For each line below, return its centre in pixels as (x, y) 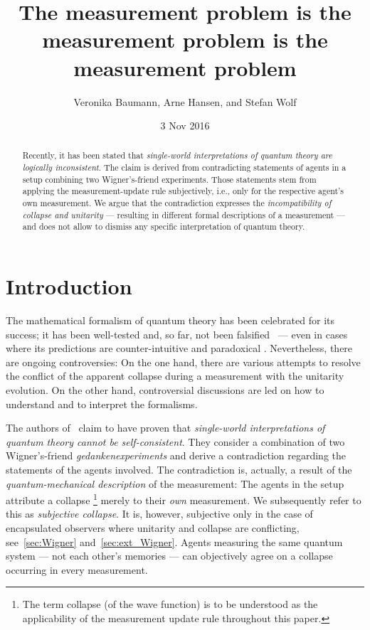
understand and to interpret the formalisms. (102, 404)
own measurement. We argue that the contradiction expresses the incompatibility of (177, 203)
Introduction (69, 286)
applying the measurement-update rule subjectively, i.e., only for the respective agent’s (183, 191)
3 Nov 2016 (185, 126)
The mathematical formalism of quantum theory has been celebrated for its (170, 320)
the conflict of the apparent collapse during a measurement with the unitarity (175, 376)
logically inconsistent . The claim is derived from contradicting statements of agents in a (184, 167)
